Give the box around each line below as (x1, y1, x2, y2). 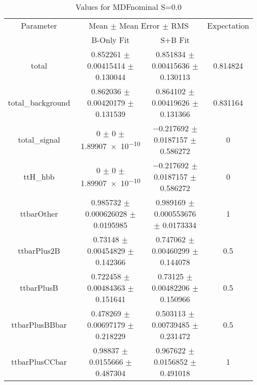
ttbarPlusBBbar (11, 319, 67, 330)
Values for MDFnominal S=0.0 (75, 1, 182, 12)
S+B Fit (160, 34, 190, 45)
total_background (8, 97, 70, 108)
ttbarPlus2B (18, 245, 60, 256)
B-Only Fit (91, 34, 130, 45)
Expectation (207, 20, 249, 31)
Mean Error (119, 20, 160, 31)
